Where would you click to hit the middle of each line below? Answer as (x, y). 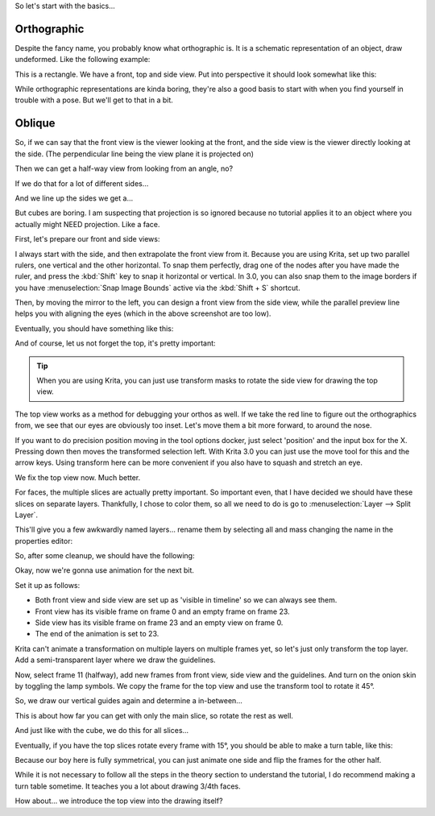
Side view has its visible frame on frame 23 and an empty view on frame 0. (159, 623)
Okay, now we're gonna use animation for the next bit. (105, 570)
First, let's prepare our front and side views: (87, 239)
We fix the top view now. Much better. (78, 477)
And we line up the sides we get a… (74, 198)
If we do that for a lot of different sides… (82, 183)
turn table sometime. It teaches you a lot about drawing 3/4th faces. (128, 786)
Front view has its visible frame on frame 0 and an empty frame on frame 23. (162, 611)
